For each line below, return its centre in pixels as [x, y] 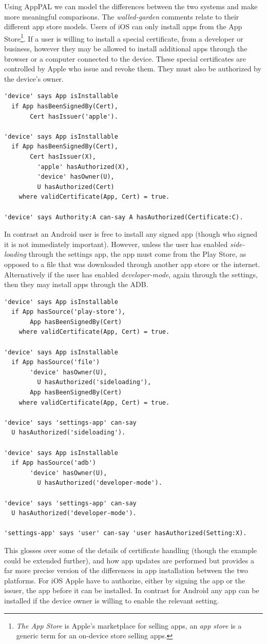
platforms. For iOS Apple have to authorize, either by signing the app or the [125, 580]
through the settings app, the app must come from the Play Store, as [137, 254]
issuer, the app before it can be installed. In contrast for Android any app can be [132, 590]
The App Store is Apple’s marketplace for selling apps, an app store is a [129, 625]
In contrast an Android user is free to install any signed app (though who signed [131, 234]
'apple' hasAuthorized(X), [83, 167]
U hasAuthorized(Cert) [76, 187]
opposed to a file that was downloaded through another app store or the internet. [132, 264]
